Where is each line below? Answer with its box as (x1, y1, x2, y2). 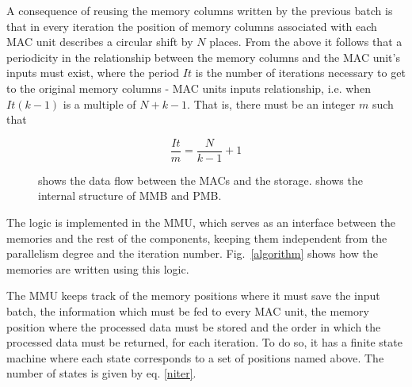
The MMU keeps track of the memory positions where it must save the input (6, 287, 380, 304)
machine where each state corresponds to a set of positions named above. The (6, 349, 384, 366)
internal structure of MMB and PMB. (38, 187, 222, 204)
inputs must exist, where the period (6, 64, 180, 81)
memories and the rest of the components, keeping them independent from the (6, 229, 387, 246)
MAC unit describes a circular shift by (6, 33, 193, 50)
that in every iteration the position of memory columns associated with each (6, 17, 377, 34)
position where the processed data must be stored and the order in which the (6, 318, 381, 335)
